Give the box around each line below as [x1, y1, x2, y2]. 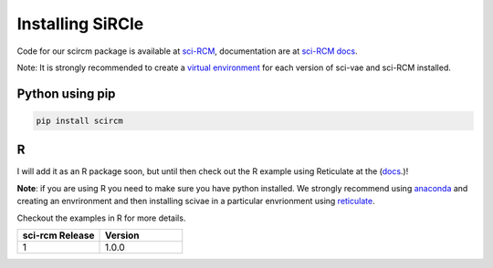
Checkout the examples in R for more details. [16, 212, 186, 223]
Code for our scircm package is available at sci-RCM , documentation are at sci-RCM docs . [16, 46, 358, 57]
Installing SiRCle [16, 14, 144, 34]
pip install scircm [36, 115, 123, 126]
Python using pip [16, 86, 116, 101]
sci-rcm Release [22, 229, 95, 242]
